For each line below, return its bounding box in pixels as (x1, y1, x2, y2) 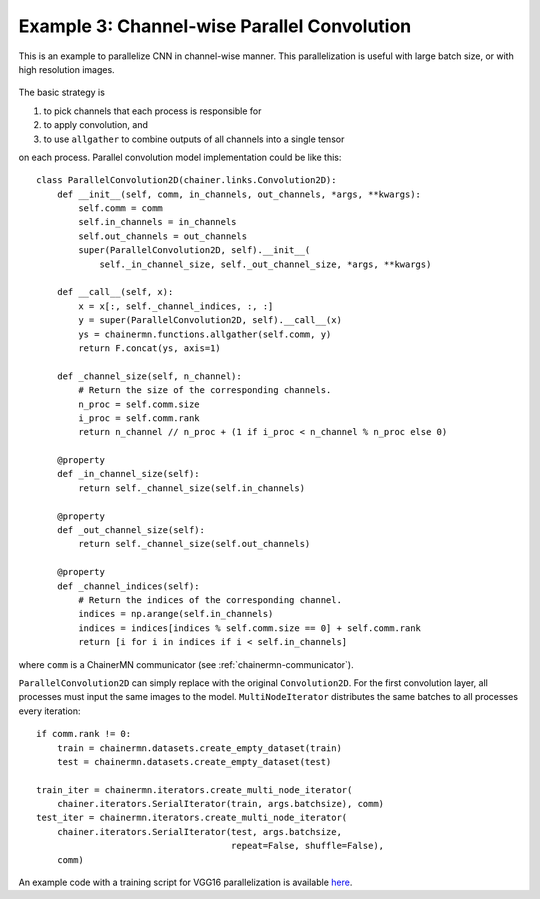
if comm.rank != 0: (36, 728, 132, 740)
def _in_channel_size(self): (56, 468, 200, 480)
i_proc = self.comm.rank (78, 412, 200, 424)
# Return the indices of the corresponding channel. (78, 595, 342, 605)
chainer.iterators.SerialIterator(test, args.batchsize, (56, 826, 342, 837)
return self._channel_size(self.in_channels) (78, 482, 305, 494)
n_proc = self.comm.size (78, 398, 200, 410)
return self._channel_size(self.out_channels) (78, 538, 311, 550)
